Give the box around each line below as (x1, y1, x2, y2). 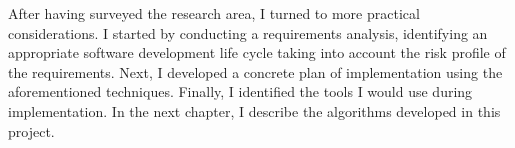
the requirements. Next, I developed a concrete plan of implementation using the (8, 61, 503, 82)
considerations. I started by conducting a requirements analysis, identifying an (8, 22, 488, 43)
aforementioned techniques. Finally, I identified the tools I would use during (8, 81, 473, 102)
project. (8, 120, 55, 141)
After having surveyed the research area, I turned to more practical (8, 3, 420, 23)
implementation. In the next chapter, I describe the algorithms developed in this (8, 100, 501, 121)
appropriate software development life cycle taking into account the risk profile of (8, 42, 506, 63)
